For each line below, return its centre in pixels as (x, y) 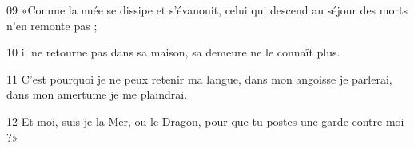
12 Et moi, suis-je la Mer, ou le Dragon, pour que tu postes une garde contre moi (205, 121)
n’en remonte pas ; (52, 25)
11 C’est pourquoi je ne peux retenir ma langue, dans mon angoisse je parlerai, (199, 78)
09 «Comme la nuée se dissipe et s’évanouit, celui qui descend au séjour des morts (207, 10)
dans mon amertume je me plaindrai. (97, 94)
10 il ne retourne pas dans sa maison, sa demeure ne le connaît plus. (173, 52)
